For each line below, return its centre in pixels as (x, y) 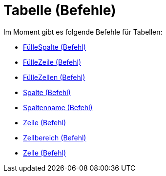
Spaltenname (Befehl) (58, 107)
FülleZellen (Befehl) (54, 77)
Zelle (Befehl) (44, 153)
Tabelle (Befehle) (60, 10)
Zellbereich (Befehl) (55, 137)
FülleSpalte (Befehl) (54, 47)
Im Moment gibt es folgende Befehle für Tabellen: (83, 32)
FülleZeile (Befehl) (52, 62)
